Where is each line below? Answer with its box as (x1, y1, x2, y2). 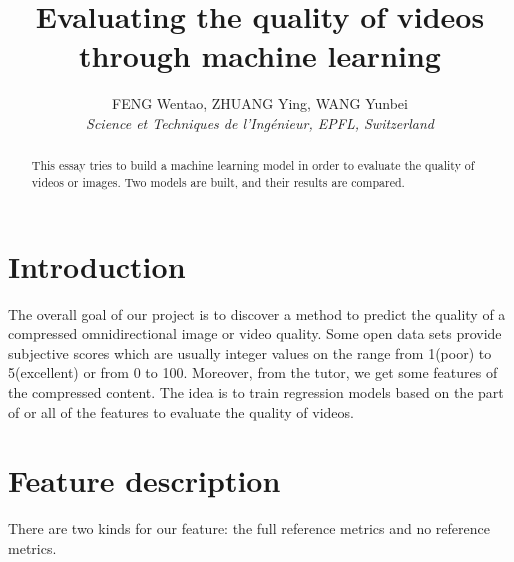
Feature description (8, 460, 281, 501)
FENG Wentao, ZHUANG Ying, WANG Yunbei (112, 93, 408, 114)
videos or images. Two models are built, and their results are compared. (31, 173, 405, 190)
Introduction (8, 245, 186, 286)
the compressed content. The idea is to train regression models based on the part (8, 381, 504, 402)
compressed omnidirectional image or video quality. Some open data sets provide (8, 323, 502, 344)
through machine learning (79, 35, 441, 76)
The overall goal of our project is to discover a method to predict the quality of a (8, 303, 506, 324)
